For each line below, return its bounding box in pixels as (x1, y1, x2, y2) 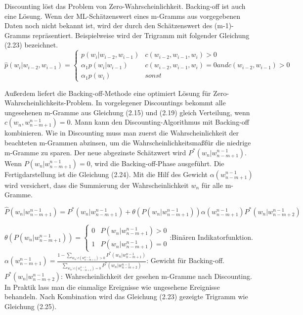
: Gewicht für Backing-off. (146, 255, 224, 266)
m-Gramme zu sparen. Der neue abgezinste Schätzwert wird (4, 147, 186, 157)
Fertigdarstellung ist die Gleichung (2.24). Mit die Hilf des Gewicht (4, 169, 208, 179)
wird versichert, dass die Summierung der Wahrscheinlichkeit (4, 180, 189, 190)
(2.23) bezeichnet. (4, 40, 58, 50)
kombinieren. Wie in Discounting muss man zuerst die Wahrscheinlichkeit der (4, 128, 239, 138)
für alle (201, 180, 223, 190)
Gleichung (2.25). (4, 301, 57, 311)
